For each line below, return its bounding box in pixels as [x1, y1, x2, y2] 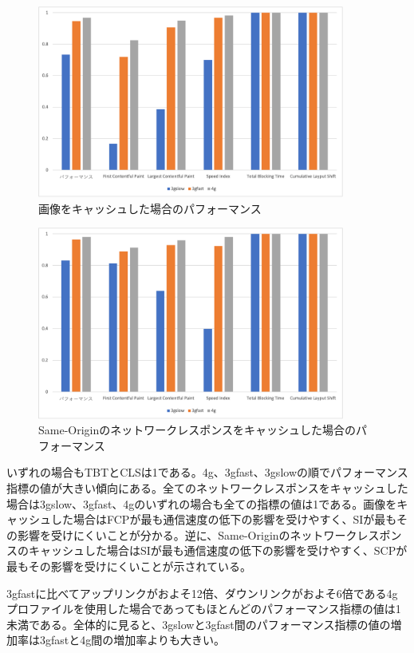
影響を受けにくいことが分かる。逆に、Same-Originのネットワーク [17, 526, 357, 543]
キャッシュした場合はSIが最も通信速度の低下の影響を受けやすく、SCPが [28, 542, 408, 559]
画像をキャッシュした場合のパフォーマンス [38, 200, 262, 216]
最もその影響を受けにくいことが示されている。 [6, 558, 252, 574]
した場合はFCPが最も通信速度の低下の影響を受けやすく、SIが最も [50, 511, 396, 528]
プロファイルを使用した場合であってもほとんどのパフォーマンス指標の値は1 [6, 600, 401, 617]
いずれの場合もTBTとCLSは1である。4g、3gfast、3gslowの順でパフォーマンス [6, 464, 408, 481]
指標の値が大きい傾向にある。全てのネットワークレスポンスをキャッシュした [6, 480, 408, 497]
